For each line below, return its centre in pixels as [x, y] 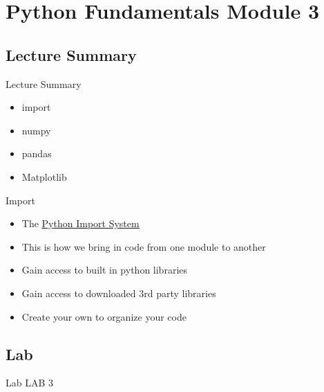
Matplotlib [44, 176]
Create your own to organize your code [104, 316]
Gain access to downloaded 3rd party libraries [119, 293]
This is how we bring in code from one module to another [144, 246]
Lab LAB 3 [30, 383]
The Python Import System [80, 223]
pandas [37, 153]
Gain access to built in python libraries [104, 270]
